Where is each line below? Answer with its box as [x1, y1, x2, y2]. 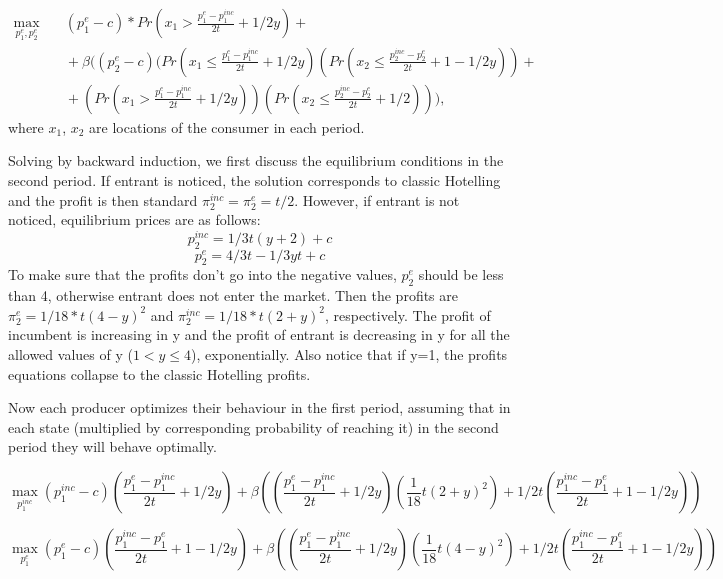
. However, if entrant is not [294, 189, 460, 210]
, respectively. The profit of [324, 304, 491, 325]
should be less [418, 264, 504, 285]
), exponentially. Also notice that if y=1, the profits [191, 344, 508, 365]
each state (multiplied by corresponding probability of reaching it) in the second [8, 416, 499, 437]
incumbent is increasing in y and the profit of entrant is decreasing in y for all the [8, 324, 510, 345]
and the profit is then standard [8, 189, 198, 210]
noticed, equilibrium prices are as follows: [8, 209, 261, 230]
